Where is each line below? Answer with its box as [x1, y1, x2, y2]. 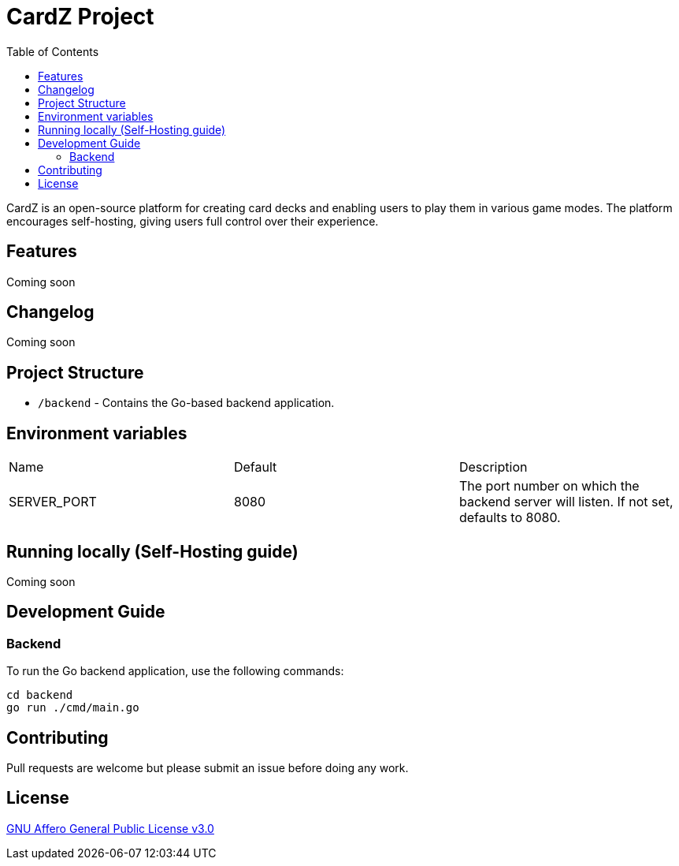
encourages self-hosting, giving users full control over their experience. [6, 214, 379, 228]
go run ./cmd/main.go [6, 701, 139, 715]
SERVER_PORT [9, 494, 97, 510]
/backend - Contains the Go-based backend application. [38, 396, 335, 410]
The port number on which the [458, 478, 640, 495]
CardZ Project [6, 3, 154, 30]
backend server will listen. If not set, [458, 494, 673, 510]
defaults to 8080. [458, 510, 561, 526]
